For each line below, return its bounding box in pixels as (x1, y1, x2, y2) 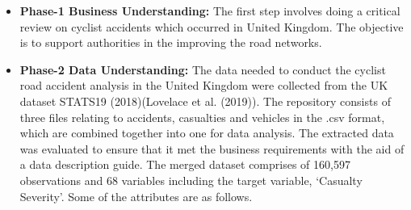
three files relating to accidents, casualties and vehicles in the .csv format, (19, 108, 385, 125)
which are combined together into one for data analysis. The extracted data (19, 124, 394, 141)
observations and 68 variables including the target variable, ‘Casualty (19, 171, 363, 188)
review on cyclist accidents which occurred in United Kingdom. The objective (19, 18, 404, 35)
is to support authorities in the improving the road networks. (19, 34, 322, 51)
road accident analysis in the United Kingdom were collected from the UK (19, 77, 388, 94)
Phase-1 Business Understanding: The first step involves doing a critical (19, 2, 401, 19)
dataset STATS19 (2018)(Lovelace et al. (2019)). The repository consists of (19, 92, 391, 109)
